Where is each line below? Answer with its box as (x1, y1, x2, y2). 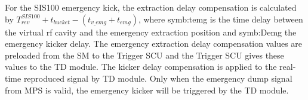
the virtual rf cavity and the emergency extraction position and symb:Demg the (5, 25, 297, 38)
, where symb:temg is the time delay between (138, 12, 303, 25)
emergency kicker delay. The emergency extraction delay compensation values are (5, 37, 303, 50)
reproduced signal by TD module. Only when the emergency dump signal (23, 72, 292, 84)
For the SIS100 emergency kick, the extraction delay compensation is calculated (5, 1, 297, 13)
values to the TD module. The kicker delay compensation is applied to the (5, 60, 277, 73)
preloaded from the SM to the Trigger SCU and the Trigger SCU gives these (5, 49, 284, 61)
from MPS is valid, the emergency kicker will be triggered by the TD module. (5, 83, 289, 96)
